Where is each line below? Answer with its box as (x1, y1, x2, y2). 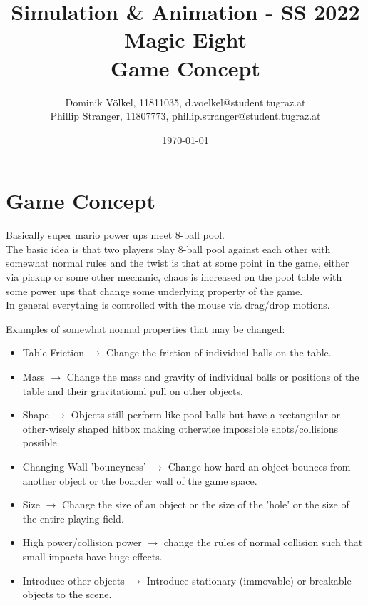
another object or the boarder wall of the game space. (22, 473, 257, 488)
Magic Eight (123, 25, 247, 54)
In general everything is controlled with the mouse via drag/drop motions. (6, 297, 330, 312)
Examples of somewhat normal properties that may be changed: (6, 321, 285, 336)
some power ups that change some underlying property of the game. (6, 283, 303, 298)
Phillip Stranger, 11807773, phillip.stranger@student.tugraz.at (50, 108, 321, 123)
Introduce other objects (22, 572, 125, 587)
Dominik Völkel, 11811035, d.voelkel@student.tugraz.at (65, 94, 306, 109)
